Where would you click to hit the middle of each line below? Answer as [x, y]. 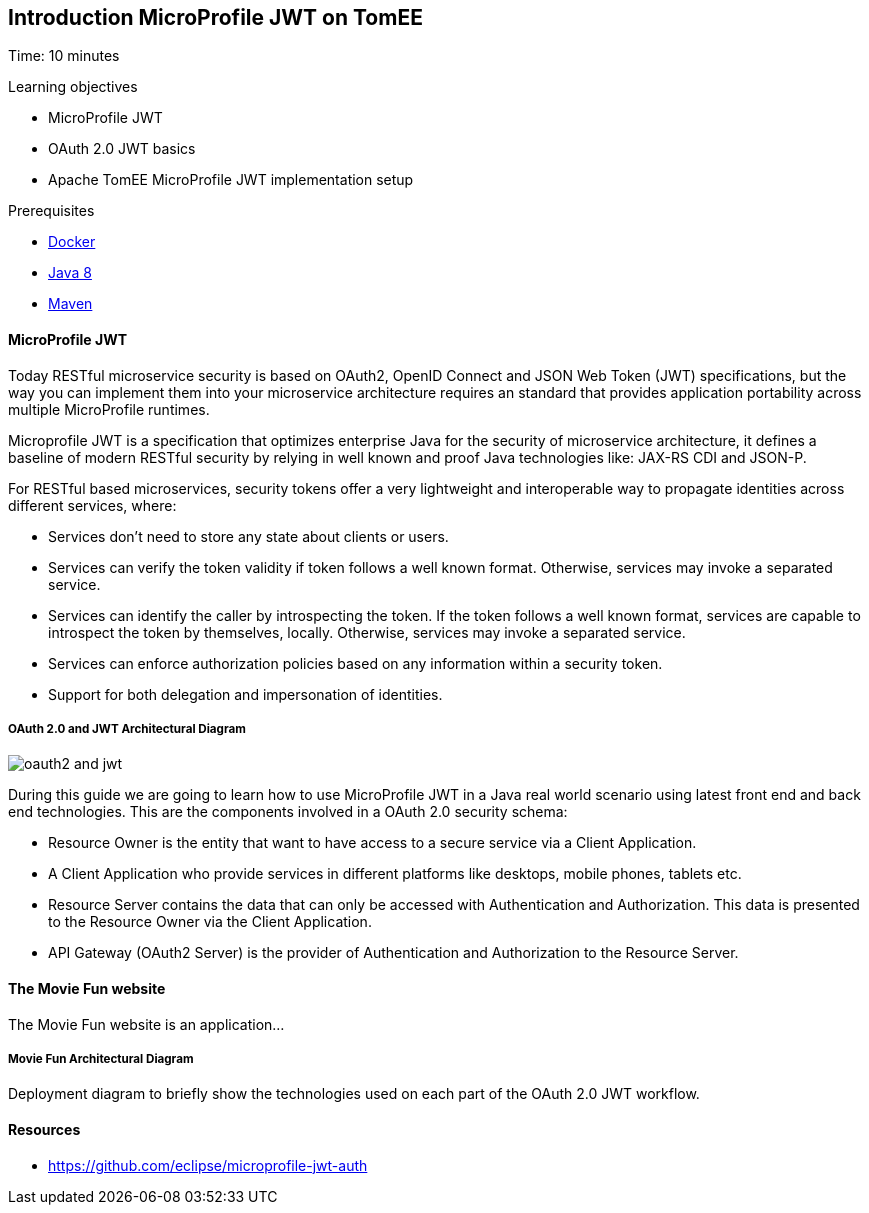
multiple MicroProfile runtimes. [109, 409]
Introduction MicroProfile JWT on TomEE [215, 17]
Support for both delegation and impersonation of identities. [245, 694]
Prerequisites [51, 211]
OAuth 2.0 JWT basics [122, 149]
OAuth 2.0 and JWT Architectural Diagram [127, 729]
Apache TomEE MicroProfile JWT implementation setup [231, 180]
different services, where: [92, 505]
